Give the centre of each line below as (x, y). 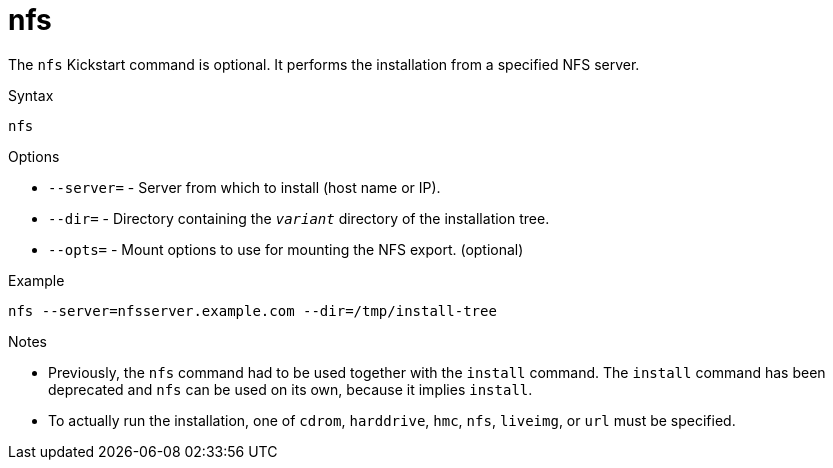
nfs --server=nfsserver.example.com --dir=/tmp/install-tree (252, 310)
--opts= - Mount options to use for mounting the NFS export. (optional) (286, 249)
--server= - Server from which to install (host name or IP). (244, 187)
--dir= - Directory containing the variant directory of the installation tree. (299, 218)
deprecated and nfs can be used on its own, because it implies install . (290, 389)
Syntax (31, 95)
